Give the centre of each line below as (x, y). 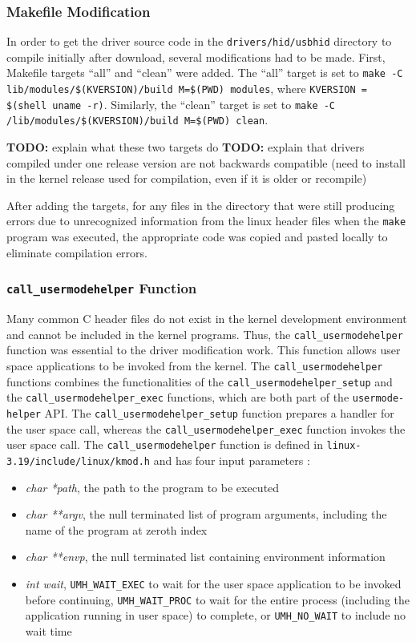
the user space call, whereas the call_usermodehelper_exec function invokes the (206, 428)
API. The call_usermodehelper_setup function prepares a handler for (219, 412)
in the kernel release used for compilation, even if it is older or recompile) (187, 178)
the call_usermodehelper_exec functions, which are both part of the (178, 397)
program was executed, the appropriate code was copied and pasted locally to (197, 237)
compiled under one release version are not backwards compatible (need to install (206, 162)
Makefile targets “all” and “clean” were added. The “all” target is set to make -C (205, 73)
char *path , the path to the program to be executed (152, 487)
